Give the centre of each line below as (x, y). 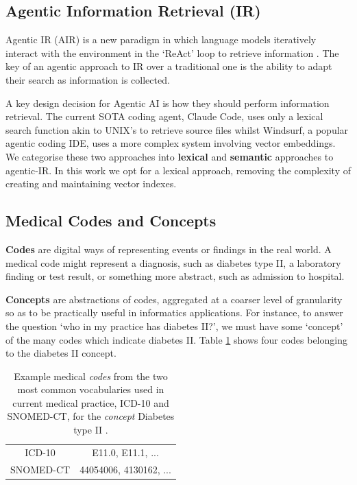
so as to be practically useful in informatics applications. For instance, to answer (174, 312)
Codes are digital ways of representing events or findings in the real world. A (169, 249)
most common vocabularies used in (91, 389)
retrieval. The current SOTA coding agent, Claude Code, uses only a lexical (164, 116)
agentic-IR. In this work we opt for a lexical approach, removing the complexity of (178, 170)
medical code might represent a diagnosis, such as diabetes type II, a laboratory (173, 262)
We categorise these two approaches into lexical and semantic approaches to (170, 156)
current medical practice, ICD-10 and (91, 402)
